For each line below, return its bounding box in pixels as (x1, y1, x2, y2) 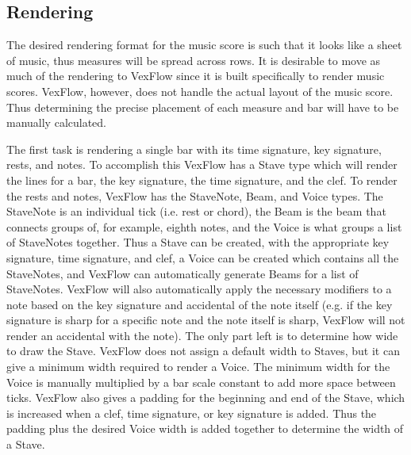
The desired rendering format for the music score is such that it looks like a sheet (6, 36, 402, 53)
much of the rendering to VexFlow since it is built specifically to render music (6, 67, 385, 84)
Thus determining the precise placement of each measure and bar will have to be (6, 98, 399, 115)
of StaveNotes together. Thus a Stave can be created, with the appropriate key (6, 234, 390, 250)
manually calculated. (6, 114, 107, 131)
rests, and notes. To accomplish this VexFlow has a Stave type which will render (6, 156, 398, 173)
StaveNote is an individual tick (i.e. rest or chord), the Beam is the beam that (6, 203, 386, 220)
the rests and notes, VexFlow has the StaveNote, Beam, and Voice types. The (6, 187, 383, 204)
